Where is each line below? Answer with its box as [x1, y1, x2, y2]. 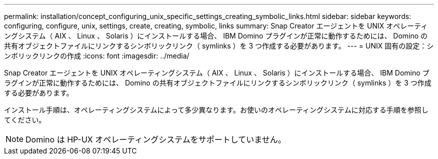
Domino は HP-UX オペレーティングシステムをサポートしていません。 [25, 134, 286, 144]
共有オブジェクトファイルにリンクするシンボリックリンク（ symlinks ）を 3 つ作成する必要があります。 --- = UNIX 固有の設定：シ [4, 41, 434, 50]
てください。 [4, 115, 46, 124]
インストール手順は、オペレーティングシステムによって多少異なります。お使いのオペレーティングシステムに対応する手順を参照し [4, 105, 428, 114]
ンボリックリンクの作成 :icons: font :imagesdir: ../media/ [4, 51, 189, 60]
